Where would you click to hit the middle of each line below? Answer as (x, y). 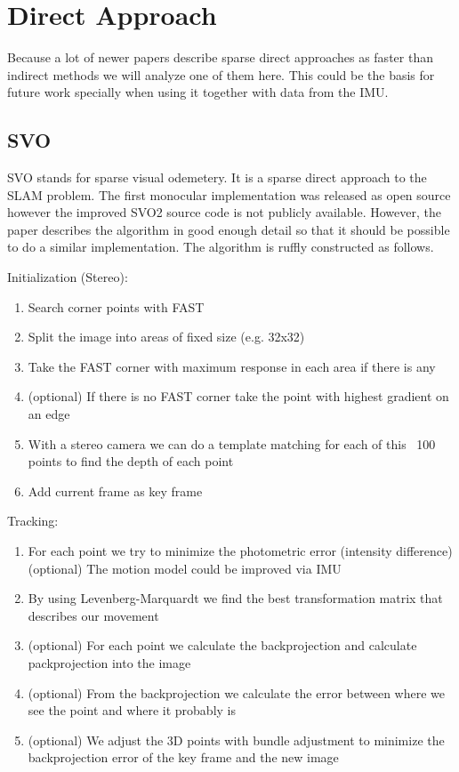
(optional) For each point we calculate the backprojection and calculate (222, 645)
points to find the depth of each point (131, 461)
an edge (49, 414)
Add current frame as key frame (115, 491)
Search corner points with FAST (116, 306)
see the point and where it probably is (132, 710)
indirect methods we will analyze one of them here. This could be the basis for (221, 74)
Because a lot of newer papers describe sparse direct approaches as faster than (220, 57)
